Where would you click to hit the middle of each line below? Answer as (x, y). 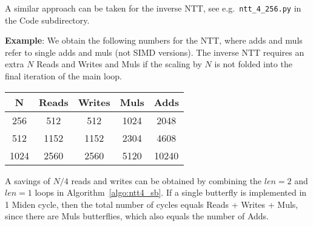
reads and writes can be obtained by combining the (167, 180)
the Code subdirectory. (47, 20)
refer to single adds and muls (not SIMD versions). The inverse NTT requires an (155, 52)
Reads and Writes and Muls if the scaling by (119, 64)
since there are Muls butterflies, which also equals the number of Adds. (137, 216)
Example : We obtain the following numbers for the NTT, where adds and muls (154, 40)
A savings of (28, 180)
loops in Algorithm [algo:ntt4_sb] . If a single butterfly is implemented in (171, 192)
